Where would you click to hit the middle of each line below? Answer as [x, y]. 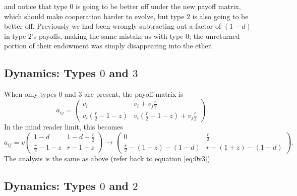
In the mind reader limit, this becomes [64, 127]
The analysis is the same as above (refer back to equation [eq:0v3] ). [108, 158]
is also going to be [220, 16]
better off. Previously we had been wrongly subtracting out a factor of [113, 26]
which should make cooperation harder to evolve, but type [94, 16]
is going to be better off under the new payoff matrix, [158, 6]
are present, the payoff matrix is [134, 94]
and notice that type [36, 6]
